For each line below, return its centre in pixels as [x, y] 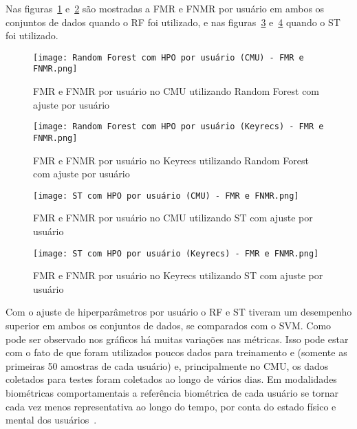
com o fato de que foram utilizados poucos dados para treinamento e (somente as [176, 352]
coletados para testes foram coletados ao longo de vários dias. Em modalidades [171, 379]
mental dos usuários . [51, 420]
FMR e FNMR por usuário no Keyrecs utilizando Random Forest [171, 160]
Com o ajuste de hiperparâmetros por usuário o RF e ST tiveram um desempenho [179, 312]
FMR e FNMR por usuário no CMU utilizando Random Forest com [176, 91]
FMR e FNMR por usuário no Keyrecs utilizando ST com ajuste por [178, 275]
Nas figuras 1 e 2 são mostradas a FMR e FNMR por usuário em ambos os [165, 8]
